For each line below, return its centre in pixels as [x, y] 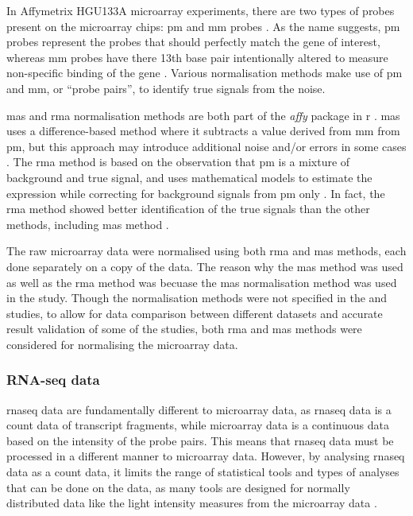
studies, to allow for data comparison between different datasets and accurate [195, 313]
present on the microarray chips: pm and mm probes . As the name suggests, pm [203, 26]
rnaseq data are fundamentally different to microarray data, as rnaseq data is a [199, 409]
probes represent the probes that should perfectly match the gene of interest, [193, 42]
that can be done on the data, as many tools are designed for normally [178, 487]
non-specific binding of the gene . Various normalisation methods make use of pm [205, 73]
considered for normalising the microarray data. [122, 344]
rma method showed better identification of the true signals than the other [188, 209]
